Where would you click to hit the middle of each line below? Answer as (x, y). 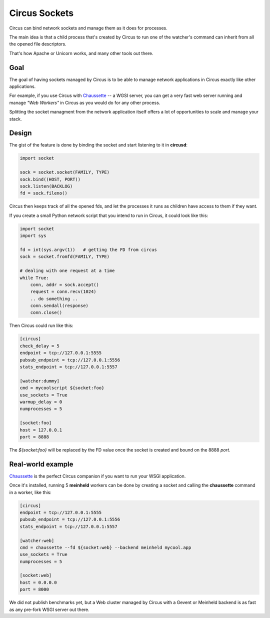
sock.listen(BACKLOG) (46, 186)
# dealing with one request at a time (67, 271)
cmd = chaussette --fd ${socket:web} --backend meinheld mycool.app (105, 547)
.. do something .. (54, 298)
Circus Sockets (41, 13)
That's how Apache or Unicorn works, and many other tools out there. (81, 53)
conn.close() (46, 313)
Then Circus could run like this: (41, 325)
